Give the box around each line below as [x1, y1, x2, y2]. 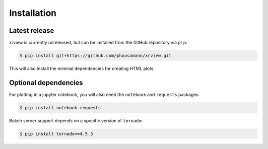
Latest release [9, 26, 54, 35]
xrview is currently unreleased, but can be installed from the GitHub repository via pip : [9, 40, 188, 46]
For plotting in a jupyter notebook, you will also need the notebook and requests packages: [9, 91, 200, 97]
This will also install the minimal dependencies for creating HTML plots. [9, 66, 155, 72]
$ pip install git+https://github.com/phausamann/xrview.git [19, 53, 172, 59]
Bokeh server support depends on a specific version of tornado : [9, 117, 143, 124]
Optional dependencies [9, 78, 83, 87]
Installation [9, 7, 57, 18]
